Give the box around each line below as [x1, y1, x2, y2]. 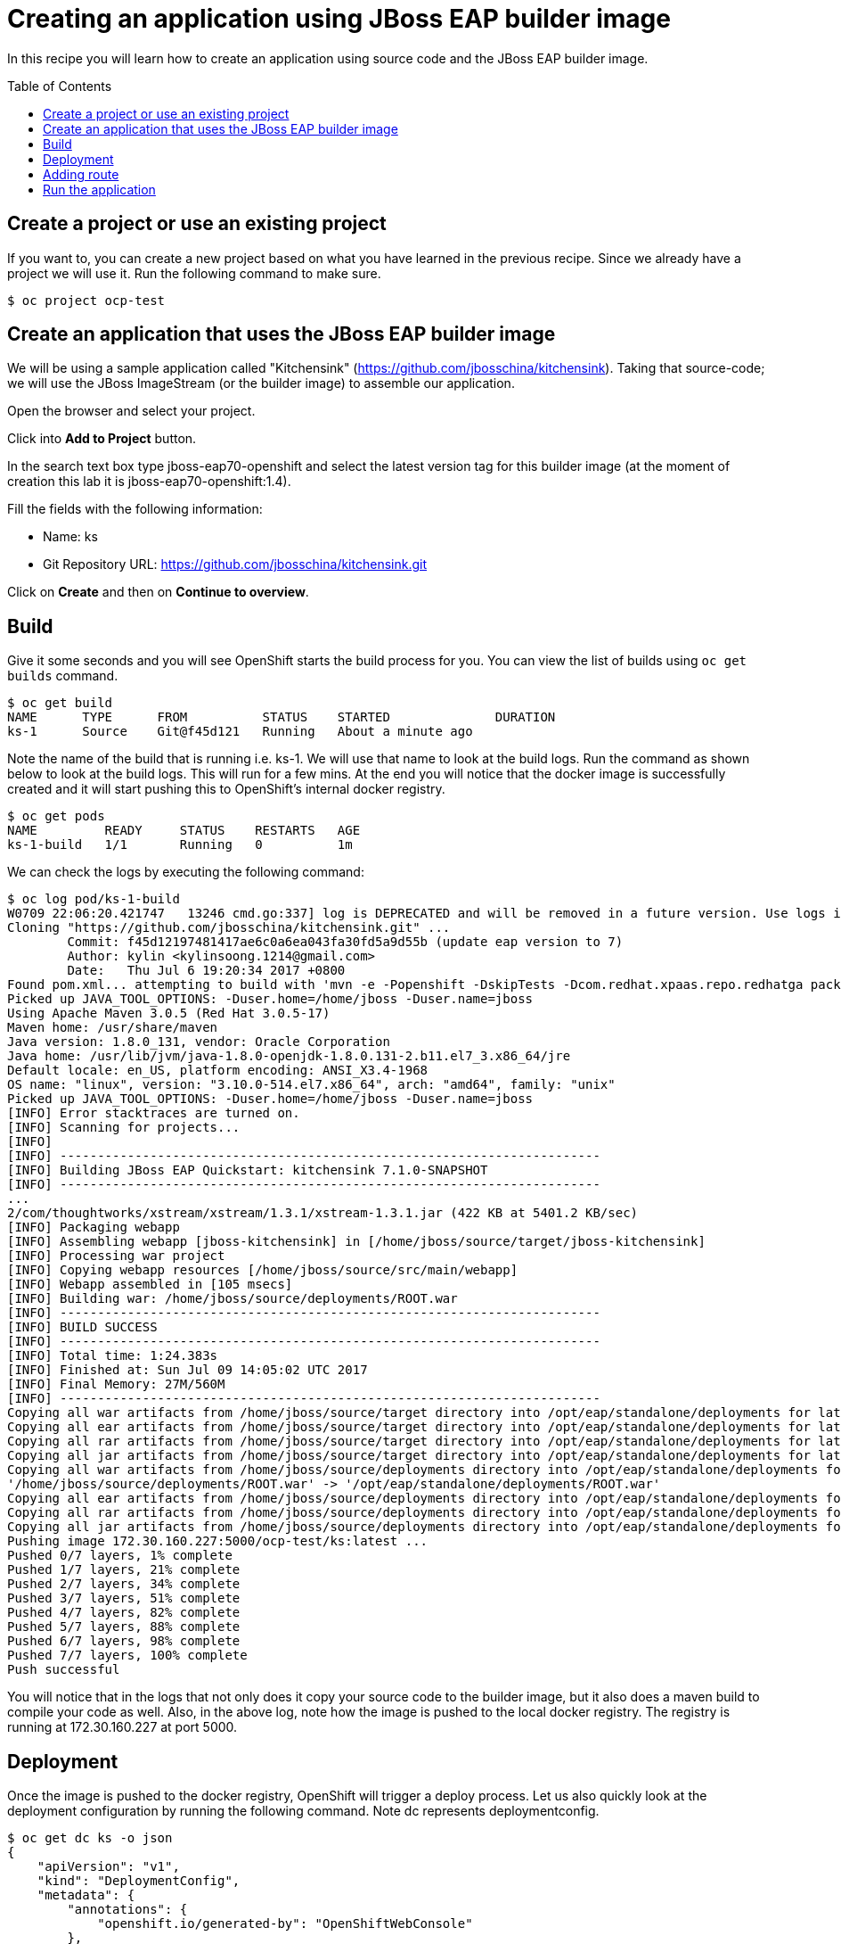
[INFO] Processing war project [7, 1248, 225, 1264]
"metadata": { [37, 1888, 135, 1903]
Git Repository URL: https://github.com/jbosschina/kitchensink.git [43, 556, 427, 572]
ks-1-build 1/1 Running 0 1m [7, 837, 353, 853]
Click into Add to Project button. [7, 431, 197, 447]
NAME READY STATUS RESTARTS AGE [7, 823, 361, 838]
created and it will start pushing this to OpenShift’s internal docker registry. [7, 781, 445, 797]
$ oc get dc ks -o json [7, 1831, 173, 1846]
